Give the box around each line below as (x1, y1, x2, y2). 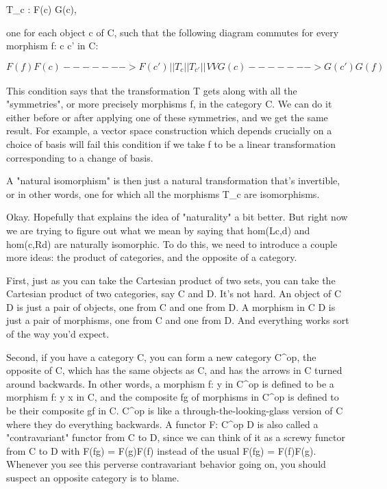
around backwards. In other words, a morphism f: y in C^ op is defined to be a (6, 376, 334, 390)
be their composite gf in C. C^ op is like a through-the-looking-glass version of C (6, 403, 343, 418)
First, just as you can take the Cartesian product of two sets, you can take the (6, 273, 336, 287)
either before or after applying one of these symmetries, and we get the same (6, 110, 328, 124)
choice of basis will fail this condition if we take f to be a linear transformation (6, 136, 336, 151)
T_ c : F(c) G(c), (6, 2, 77, 16)
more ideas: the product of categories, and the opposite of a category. (6, 250, 297, 264)
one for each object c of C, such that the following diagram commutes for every (6, 25, 339, 39)
